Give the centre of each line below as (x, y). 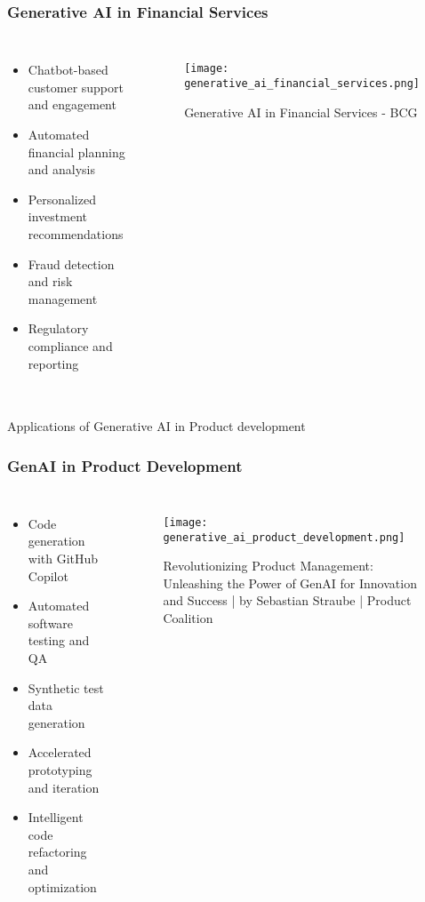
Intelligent (56, 817)
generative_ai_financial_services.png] (302, 83)
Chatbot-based (68, 70)
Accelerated (60, 752)
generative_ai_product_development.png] (284, 537)
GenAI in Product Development (125, 465)
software (51, 623)
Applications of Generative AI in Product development (156, 426)
